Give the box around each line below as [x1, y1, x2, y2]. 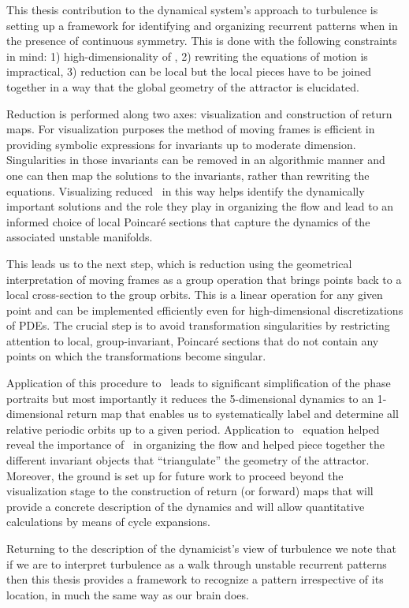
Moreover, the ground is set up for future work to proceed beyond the [6, 467, 344, 483]
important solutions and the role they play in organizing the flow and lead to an [6, 198, 394, 214]
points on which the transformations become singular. [6, 348, 266, 364]
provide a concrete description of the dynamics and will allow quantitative [6, 498, 365, 514]
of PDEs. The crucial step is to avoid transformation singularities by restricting [6, 317, 390, 334]
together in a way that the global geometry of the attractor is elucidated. [6, 78, 359, 95]
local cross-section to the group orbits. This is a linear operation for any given [6, 286, 383, 303]
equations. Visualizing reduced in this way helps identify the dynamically [6, 182, 365, 199]
